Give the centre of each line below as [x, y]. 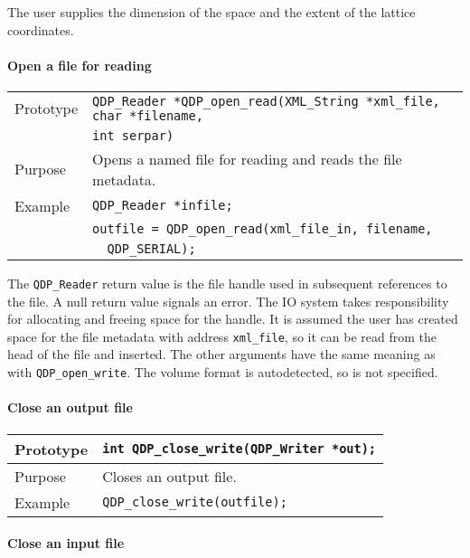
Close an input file [66, 543]
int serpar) [133, 135]
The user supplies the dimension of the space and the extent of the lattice [211, 12]
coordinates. [41, 29]
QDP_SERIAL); [151, 248]
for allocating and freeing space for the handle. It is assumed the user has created [233, 319]
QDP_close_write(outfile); [195, 502]
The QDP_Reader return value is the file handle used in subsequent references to [227, 283]
